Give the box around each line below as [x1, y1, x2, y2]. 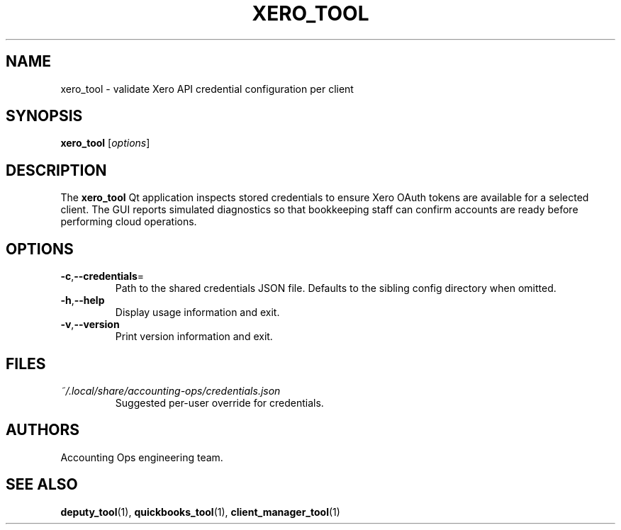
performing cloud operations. [60, 215, 197, 228]
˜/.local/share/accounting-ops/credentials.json [60, 384, 281, 397]
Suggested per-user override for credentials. [115, 396, 324, 409]
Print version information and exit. [115, 330, 273, 343]
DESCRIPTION [6, 161, 107, 179]
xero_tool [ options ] [60, 137, 150, 150]
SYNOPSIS [6, 107, 83, 125]
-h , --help [60, 294, 105, 307]
